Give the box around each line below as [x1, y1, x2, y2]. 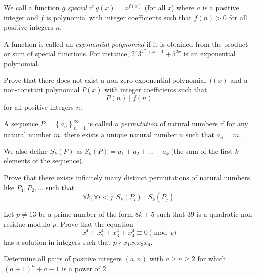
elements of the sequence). [4, 155, 84, 166]
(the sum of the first [171, 145, 233, 156]
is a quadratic [196, 209, 239, 219]
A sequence [4, 118, 38, 129]
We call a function [4, 2, 60, 12]
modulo [27, 218, 51, 229]
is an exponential [183, 48, 236, 59]
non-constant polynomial [4, 84, 80, 95]
